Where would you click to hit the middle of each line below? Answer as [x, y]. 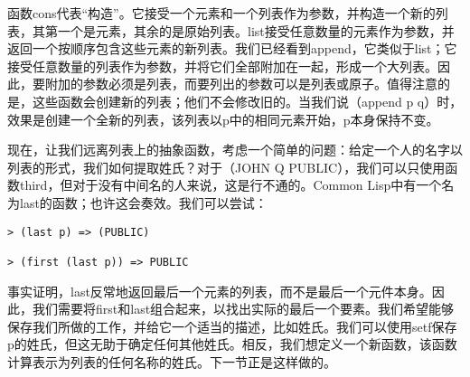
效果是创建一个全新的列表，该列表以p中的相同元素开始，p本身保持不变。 [223, 119]
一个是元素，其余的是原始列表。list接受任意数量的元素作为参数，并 [256, 30]
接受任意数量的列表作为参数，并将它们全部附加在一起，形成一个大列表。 [222, 66]
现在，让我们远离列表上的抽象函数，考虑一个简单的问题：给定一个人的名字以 [235, 150]
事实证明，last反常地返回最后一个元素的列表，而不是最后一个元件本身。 [220, 291]
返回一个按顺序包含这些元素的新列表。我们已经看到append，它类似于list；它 [232, 48]
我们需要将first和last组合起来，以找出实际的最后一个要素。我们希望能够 [243, 309]
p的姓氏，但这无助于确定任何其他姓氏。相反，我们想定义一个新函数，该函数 [232, 344]
